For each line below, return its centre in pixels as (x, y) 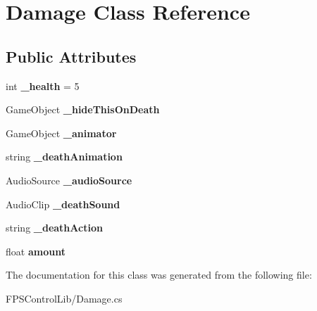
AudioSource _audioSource (69, 180)
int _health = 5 (43, 85)
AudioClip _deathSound (63, 204)
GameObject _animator (61, 133)
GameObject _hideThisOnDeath (83, 109)
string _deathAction (54, 228)
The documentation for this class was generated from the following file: (159, 275)
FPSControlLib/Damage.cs (64, 298)
